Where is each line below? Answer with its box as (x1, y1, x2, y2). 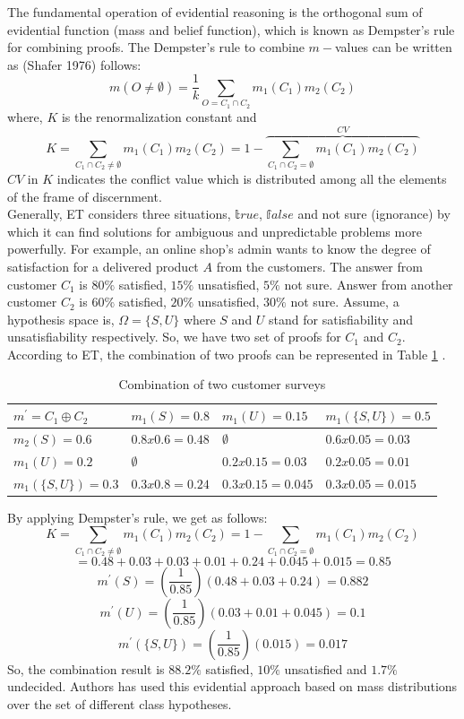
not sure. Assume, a (290, 292, 400, 311)
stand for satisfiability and (269, 309, 413, 328)
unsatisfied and (284, 659, 367, 678)
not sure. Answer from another (284, 274, 453, 293)
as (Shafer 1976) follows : (7, 55, 142, 74)
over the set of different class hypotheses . (7, 694, 232, 713)
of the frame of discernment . (7, 186, 162, 205)
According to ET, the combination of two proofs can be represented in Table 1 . (7, 344, 446, 363)
